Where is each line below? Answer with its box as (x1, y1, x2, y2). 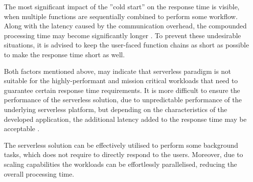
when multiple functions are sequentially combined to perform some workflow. (4, 11, 238, 21)
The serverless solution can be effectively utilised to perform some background (4, 139, 238, 150)
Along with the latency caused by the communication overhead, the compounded (4, 21, 247, 31)
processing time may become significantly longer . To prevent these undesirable (4, 30, 241, 40)
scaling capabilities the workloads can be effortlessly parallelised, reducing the (4, 159, 237, 169)
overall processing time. (4, 168, 74, 179)
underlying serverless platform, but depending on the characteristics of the (4, 104, 228, 114)
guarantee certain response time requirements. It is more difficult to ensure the (4, 85, 240, 95)
